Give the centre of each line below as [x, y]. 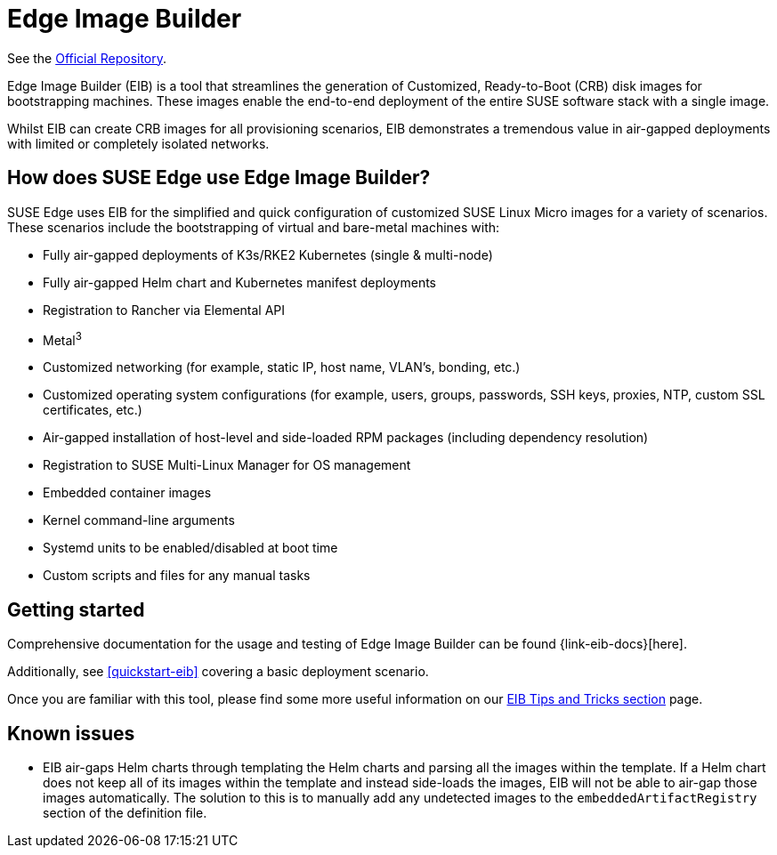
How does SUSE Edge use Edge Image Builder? [219, 178]
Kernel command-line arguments [139, 520]
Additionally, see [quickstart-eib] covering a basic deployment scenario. [218, 672]
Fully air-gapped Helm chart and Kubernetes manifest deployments [239, 282]
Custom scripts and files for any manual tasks [177, 576]
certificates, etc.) [93, 410]
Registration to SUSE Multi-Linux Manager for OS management [227, 465]
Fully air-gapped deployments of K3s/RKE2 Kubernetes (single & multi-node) [268, 254]
